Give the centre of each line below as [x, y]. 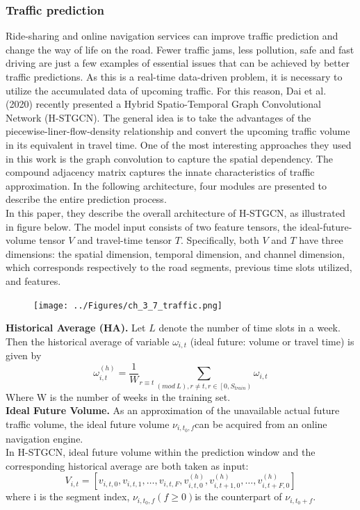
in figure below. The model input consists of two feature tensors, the [151, 226]
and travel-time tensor [125, 240]
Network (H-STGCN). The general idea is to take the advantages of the [158, 117]
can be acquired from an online [261, 423]
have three [321, 240]
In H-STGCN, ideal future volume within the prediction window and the [161, 452]
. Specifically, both [220, 240]
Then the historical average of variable [88, 341]
